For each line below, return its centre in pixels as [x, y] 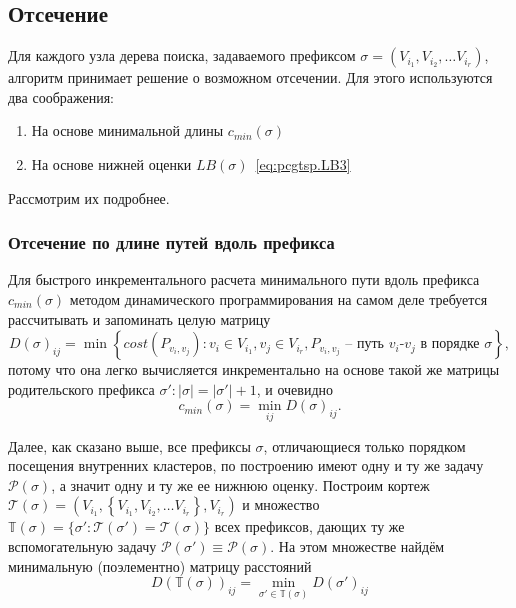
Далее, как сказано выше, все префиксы [129, 445]
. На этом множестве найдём [357, 545]
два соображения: [61, 96]
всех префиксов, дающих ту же [309, 526]
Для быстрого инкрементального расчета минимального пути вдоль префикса [244, 279]
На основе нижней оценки [111, 163]
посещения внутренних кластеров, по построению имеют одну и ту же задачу [246, 465]
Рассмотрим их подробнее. [89, 197]
